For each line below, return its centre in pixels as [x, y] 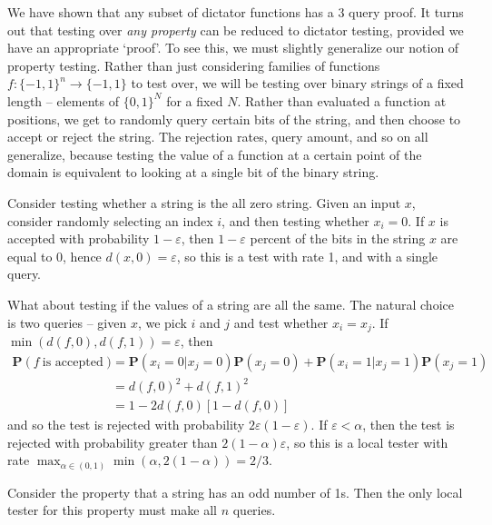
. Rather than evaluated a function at [342, 100]
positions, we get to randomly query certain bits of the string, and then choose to [234, 119]
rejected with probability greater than [113, 442]
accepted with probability [79, 238]
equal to [30, 256]
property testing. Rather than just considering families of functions [194, 65]
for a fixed [195, 100]
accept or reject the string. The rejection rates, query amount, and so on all [218, 137]
